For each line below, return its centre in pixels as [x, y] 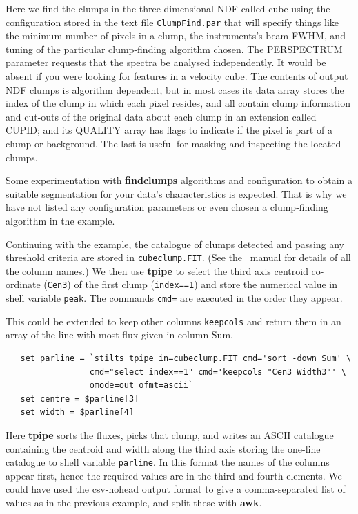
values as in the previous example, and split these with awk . [134, 502]
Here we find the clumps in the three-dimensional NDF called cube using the [168, 8]
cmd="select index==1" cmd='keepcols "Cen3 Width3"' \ [218, 372]
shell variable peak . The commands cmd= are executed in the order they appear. [174, 298]
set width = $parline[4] [77, 412]
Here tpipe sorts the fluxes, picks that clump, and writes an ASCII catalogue [170, 434]
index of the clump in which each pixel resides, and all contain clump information [178, 103]
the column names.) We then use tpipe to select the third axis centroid [157, 270]
